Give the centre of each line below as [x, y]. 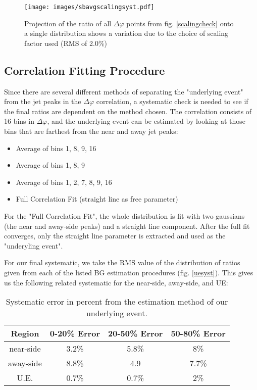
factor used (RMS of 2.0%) [66, 43]
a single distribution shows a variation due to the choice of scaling [126, 33]
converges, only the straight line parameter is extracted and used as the [115, 236]
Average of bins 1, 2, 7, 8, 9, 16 [64, 182]
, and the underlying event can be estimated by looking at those [146, 121]
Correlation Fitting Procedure [85, 70]
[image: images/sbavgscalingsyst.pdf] [89, 7]
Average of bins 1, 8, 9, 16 [56, 148]
